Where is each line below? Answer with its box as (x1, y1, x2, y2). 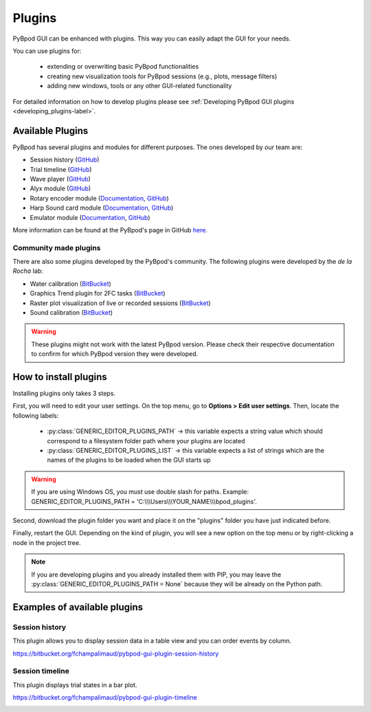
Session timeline (12, 667, 70, 676)
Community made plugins (12, 243, 101, 252)
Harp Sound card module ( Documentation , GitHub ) (30, 203, 174, 212)
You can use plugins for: (12, 47, 82, 55)
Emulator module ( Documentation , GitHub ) (30, 213, 150, 221)
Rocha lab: (12, 267, 43, 275)
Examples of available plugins (12, 601, 144, 613)
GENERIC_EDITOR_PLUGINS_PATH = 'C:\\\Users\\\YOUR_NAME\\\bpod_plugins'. (31, 497, 258, 505)
